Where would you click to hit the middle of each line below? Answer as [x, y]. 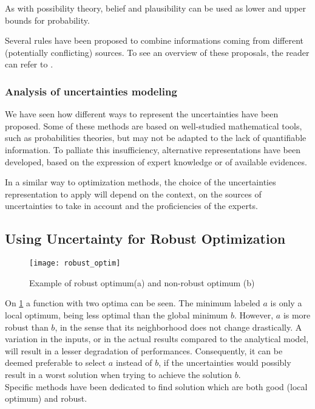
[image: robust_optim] [75, 263]
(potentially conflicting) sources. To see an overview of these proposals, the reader [157, 52]
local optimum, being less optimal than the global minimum [117, 314]
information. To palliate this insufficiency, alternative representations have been [153, 149]
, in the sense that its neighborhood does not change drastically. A [178, 327]
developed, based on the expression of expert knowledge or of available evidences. [156, 161]
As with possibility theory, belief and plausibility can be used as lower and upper [156, 8]
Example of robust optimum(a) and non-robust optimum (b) [142, 282]
